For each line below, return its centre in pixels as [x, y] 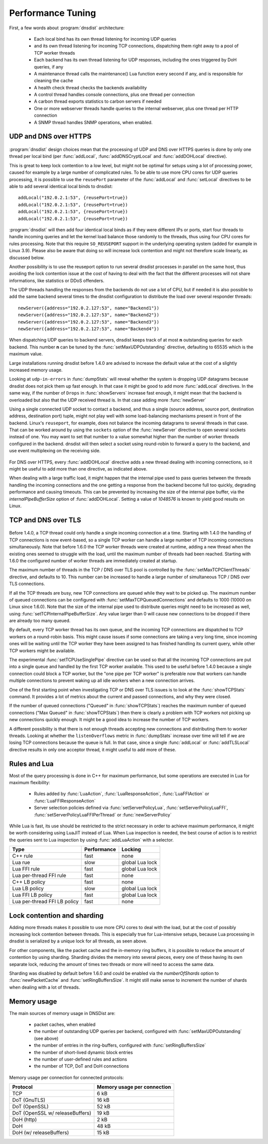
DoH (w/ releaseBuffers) [40, 1133]
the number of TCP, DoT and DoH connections [81, 1066]
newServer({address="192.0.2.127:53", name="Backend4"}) [89, 329]
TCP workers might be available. [42, 651]
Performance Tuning [53, 13]
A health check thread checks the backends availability [91, 87]
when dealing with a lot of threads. [45, 987]
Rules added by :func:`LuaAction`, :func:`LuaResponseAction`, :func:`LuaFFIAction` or [122, 794]
